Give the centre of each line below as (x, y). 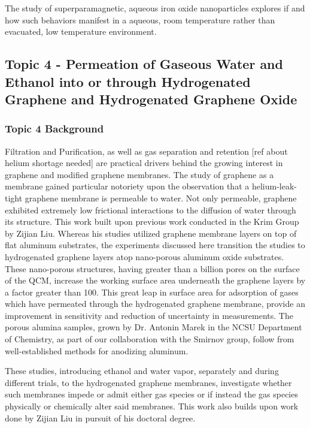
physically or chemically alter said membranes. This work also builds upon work (152, 406)
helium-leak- (274, 186)
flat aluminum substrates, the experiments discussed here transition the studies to (155, 245)
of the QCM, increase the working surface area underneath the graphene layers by (155, 280)
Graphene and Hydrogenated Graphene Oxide (151, 99)
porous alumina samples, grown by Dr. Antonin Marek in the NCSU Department (154, 327)
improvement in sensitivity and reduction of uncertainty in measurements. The (149, 315)
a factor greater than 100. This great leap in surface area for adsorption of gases (152, 292)
